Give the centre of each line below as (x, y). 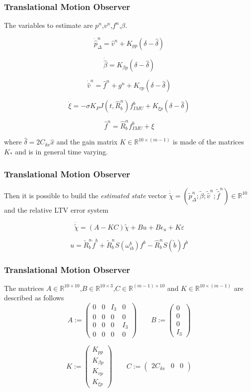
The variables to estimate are (48, 25)
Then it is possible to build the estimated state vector (85, 195)
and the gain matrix (87, 142)
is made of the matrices (208, 142)
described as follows (34, 298)
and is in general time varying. (62, 152)
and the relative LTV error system (56, 209)
